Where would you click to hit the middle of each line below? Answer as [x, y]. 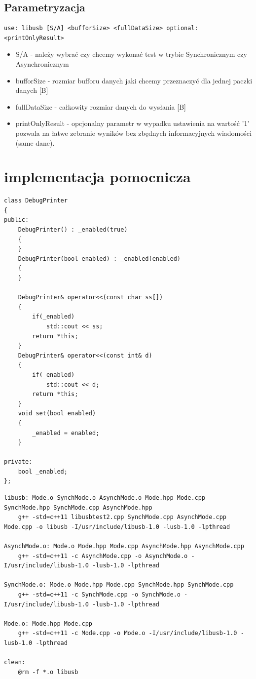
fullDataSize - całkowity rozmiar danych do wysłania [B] [101, 106]
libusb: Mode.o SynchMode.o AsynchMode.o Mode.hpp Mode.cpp [105, 498]
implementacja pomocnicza [97, 177]
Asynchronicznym [42, 63]
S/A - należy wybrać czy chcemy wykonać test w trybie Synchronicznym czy [131, 54]
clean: [15, 662]
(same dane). [35, 142]
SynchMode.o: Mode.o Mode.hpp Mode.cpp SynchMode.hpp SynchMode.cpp [119, 585]
